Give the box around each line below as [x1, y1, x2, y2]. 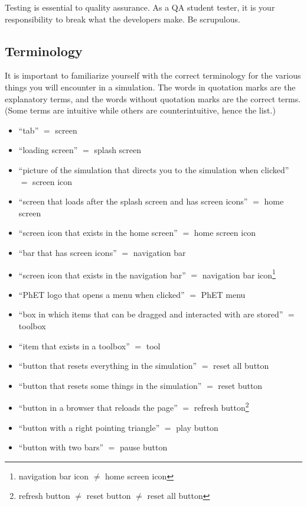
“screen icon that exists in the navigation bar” [18, 268, 186, 281]
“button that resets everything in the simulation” [18, 359, 197, 372]
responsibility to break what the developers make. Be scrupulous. [5, 12, 240, 25]
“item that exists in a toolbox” [18, 339, 130, 352]
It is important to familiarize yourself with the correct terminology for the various [5, 69, 301, 82]
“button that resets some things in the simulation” [18, 379, 202, 391]
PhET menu [201, 288, 246, 300]
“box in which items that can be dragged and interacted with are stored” [18, 308, 283, 320]
